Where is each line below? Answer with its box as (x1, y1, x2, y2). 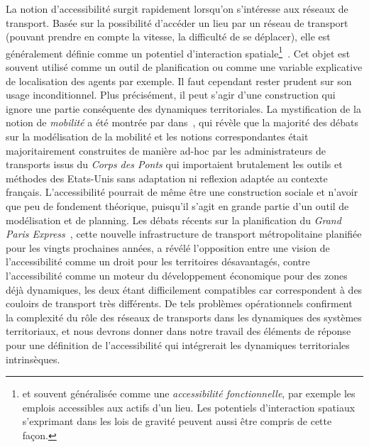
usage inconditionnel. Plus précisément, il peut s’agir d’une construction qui (6, 87, 336, 102)
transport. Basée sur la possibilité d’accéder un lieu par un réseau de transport (6, 15, 348, 30)
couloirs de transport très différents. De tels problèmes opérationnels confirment (6, 296, 353, 311)
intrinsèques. (6, 351, 60, 366)
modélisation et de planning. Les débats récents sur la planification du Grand (6, 212, 341, 227)
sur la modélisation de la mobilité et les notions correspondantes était (6, 129, 309, 143)
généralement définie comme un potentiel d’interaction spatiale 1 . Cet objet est (6, 43, 351, 60)
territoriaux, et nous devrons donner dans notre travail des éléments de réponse (6, 324, 351, 338)
